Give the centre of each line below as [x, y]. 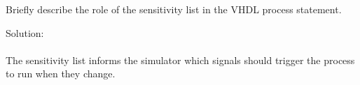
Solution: [25, 32]
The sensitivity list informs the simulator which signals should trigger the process [180, 60]
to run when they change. [61, 74]
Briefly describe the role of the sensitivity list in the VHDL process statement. [174, 9]
